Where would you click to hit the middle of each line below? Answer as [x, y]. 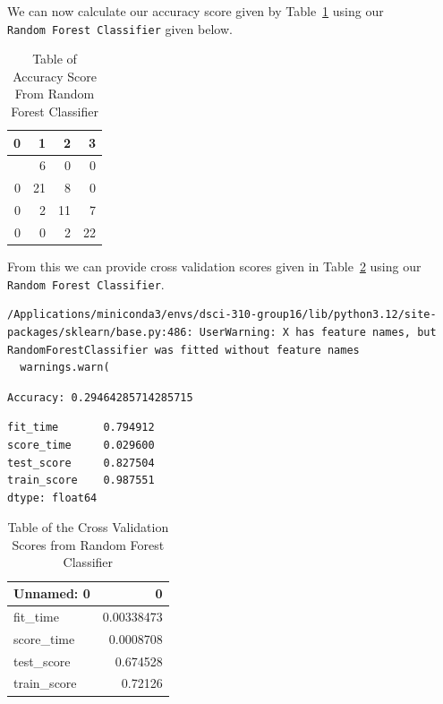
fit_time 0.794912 [81, 428]
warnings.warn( [65, 368]
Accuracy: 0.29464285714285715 [100, 397]
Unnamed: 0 [52, 593]
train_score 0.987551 [81, 481]
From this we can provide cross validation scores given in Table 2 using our [214, 266]
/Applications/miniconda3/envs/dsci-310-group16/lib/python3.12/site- [222, 315]
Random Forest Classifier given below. [120, 28]
